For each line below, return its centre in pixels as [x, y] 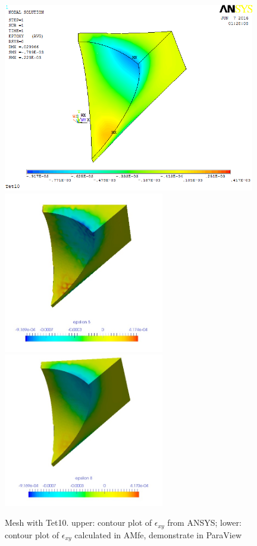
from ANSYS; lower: [204, 523]
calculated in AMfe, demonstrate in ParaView [158, 534]
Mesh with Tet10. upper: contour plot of [79, 523]
